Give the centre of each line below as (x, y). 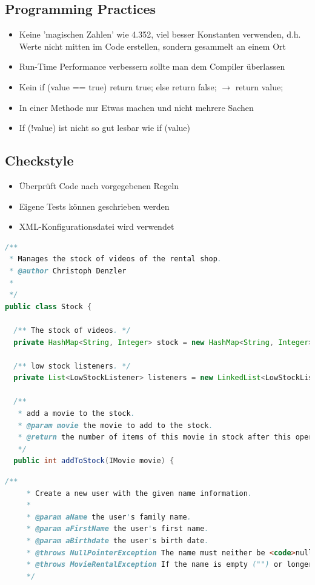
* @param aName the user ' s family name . (109, 517)
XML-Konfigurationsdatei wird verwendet (97, 226)
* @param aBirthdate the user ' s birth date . (118, 541)
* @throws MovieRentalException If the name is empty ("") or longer (170, 565)
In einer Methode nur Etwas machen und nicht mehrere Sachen (136, 107)
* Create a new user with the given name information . (139, 493)
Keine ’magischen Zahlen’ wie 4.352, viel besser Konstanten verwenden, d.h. (160, 34)
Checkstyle (39, 160)
